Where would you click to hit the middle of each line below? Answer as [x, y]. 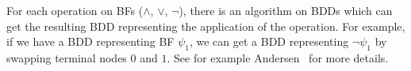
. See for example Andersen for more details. [278, 57]
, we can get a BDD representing [269, 41]
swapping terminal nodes [67, 57]
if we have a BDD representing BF [90, 41]
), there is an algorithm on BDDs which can [286, 10]
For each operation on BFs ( [75, 10]
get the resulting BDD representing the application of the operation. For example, [206, 26]
